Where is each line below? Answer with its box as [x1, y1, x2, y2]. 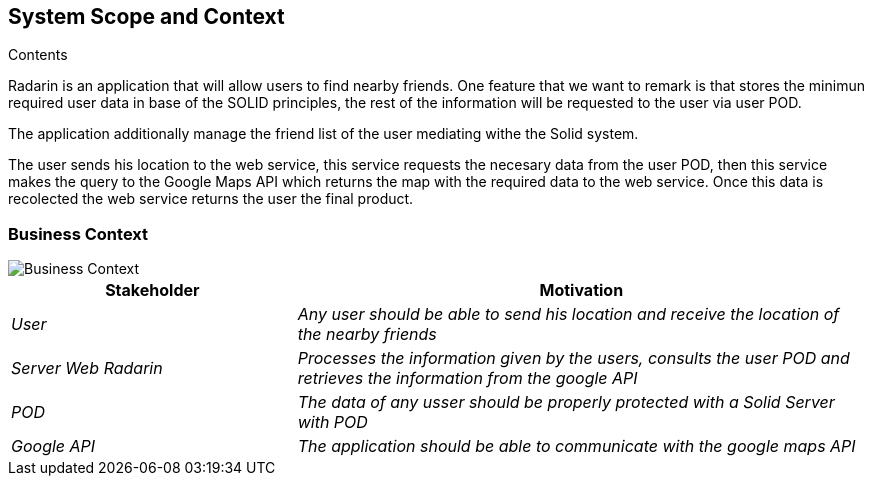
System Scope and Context [8, 4, 285, 29]
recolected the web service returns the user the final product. [8, 190, 414, 208]
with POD [297, 412, 368, 433]
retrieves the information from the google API [297, 368, 638, 389]
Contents [8, 46, 68, 64]
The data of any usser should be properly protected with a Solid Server [297, 392, 835, 413]
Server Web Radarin [11, 358, 163, 379]
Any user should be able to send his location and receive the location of [297, 304, 840, 325]
